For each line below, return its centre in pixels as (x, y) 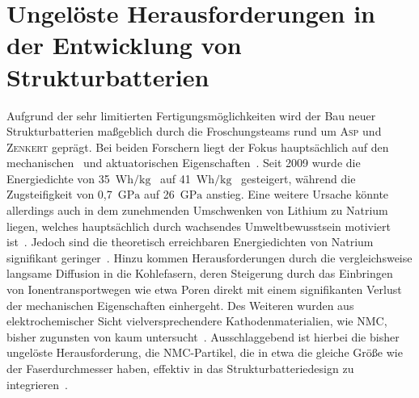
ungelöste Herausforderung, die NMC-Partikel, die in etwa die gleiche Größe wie (205, 352)
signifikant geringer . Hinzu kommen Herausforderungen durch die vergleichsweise (209, 257)
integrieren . (37, 384)
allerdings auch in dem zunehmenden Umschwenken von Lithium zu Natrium (197, 210)
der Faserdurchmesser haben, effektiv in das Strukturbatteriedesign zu (180, 368)
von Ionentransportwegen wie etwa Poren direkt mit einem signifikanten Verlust (204, 289)
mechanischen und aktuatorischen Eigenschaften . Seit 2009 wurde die (184, 163)
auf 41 (176, 178)
